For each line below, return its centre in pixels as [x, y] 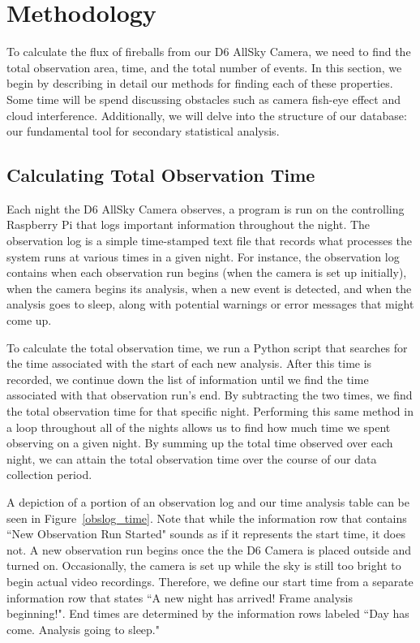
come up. [29, 320]
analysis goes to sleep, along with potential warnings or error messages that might [210, 304]
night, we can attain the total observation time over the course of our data [192, 458]
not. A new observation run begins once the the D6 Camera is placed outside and [209, 549]
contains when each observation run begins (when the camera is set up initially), [207, 272]
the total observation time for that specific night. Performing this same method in [210, 411]
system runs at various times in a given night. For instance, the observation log [203, 256]
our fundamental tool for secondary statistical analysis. [143, 131]
